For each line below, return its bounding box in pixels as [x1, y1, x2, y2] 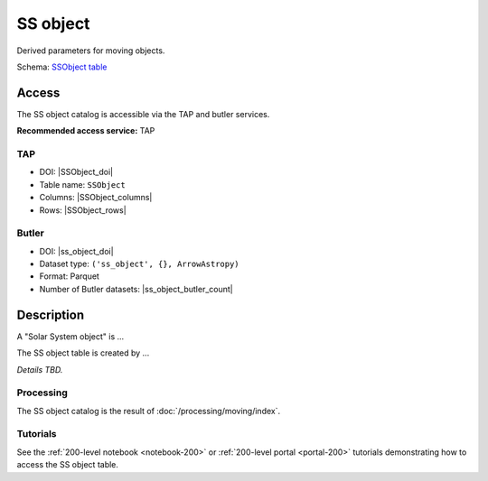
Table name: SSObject [39, 179, 126, 190]
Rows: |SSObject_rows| [39, 204, 127, 216]
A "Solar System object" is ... [16, 330, 125, 342]
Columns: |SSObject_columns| [39, 192, 153, 203]
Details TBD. [16, 364, 63, 375]
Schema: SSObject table [16, 61, 108, 72]
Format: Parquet [39, 271, 99, 282]
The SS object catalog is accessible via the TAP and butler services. [16, 108, 270, 119]
